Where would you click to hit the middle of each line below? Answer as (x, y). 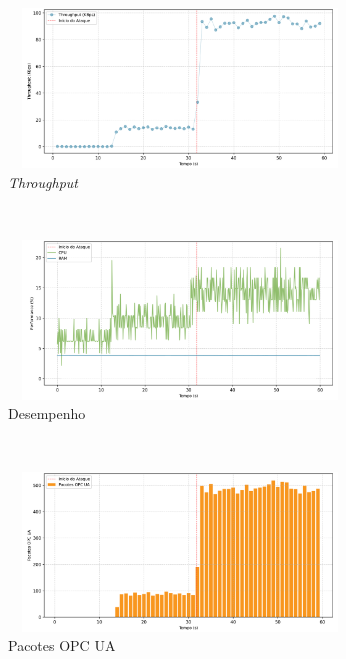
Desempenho (47, 413)
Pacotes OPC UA (62, 645)
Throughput (43, 181)
